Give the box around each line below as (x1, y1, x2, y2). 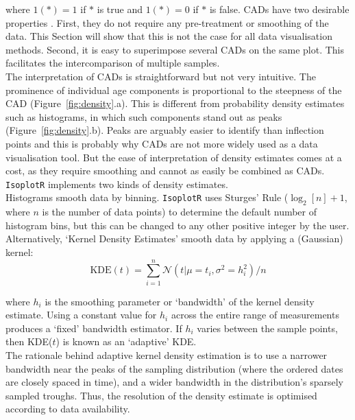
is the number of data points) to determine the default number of (42, 205, 317, 219)
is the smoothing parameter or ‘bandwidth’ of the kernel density (45, 294, 315, 308)
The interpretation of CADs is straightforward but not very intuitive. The (5, 69, 316, 83)
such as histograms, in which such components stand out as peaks (5, 109, 282, 124)
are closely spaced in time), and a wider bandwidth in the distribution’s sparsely (5, 375, 343, 389)
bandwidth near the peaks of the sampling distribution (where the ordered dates (5, 361, 343, 375)
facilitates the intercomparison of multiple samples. (5, 56, 220, 70)
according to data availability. (5, 401, 130, 416)
